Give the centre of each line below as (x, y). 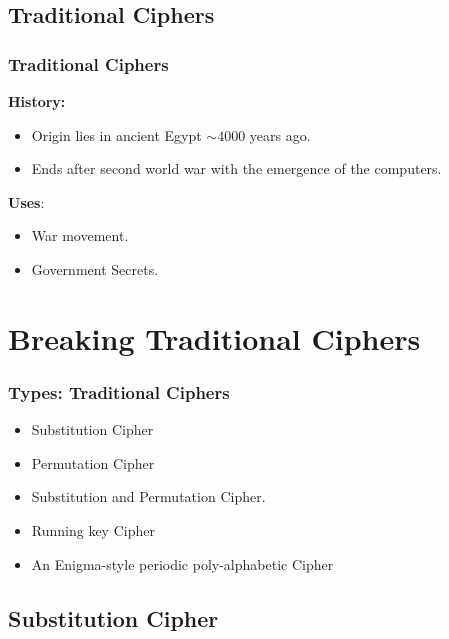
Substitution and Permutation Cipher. (148, 496)
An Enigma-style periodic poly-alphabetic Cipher (182, 563)
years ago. (280, 134)
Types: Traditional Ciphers (119, 391)
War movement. (80, 235)
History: (37, 101)
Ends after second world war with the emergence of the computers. (236, 168)
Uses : (26, 201)
